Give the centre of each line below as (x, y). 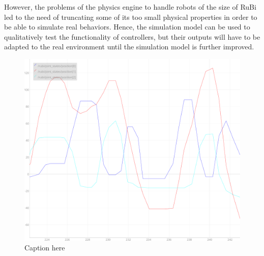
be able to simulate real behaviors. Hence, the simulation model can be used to (127, 27)
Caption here (45, 248)
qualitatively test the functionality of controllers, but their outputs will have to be (132, 36)
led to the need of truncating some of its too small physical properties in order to (131, 17)
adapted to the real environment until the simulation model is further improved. (129, 47)
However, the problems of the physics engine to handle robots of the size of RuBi (130, 7)
